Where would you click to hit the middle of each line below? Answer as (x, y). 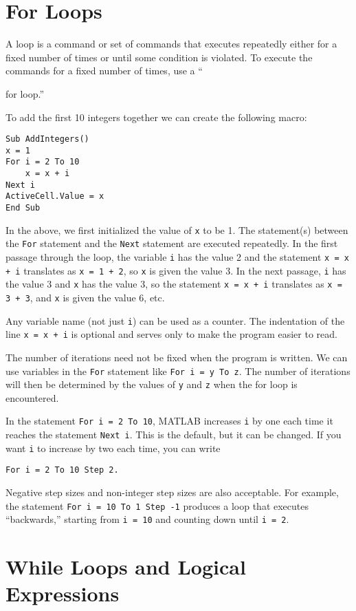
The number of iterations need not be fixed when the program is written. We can (177, 357)
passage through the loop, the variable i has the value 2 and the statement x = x (177, 257)
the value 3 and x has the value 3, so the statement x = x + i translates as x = (174, 284)
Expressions (63, 593)
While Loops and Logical (126, 567)
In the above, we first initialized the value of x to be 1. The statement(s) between (177, 229)
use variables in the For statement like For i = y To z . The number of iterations (178, 371)
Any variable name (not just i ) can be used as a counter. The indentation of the (175, 320)
